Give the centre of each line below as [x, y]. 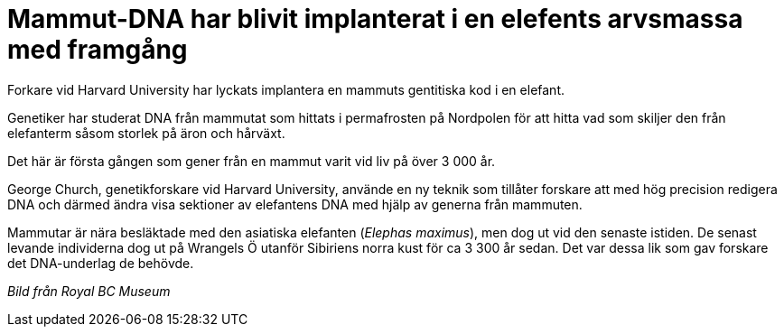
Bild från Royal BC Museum [89, 291]
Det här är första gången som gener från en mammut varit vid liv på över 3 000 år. [252, 161]
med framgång [98, 50]
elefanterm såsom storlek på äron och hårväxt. [146, 133]
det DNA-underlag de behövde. [101, 263]
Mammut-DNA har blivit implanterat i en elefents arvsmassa [375, 19]
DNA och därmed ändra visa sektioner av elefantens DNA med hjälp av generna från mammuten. [295, 204]
